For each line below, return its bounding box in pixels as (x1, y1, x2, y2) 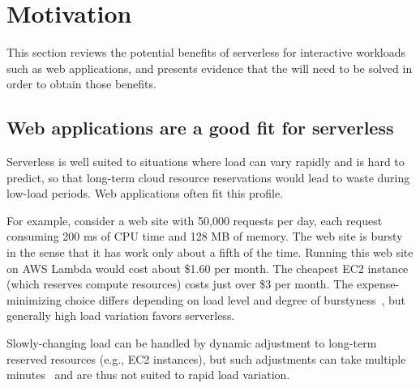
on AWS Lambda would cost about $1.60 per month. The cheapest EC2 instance (6, 259, 409, 276)
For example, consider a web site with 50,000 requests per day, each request (6, 211, 383, 228)
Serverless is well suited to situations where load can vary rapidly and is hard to (6, 153, 405, 170)
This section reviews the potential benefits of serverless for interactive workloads (6, 44, 405, 61)
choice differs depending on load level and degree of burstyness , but (65, 291, 405, 308)
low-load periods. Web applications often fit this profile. (6, 185, 284, 202)
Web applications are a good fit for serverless (6, 115, 394, 140)
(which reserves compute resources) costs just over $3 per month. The (6, 275, 354, 292)
